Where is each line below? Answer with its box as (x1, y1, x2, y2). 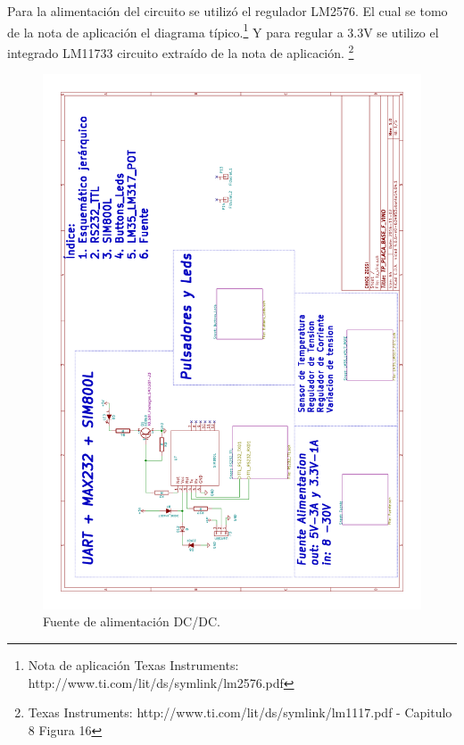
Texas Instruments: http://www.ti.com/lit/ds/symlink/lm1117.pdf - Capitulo (28, 703, 452, 722)
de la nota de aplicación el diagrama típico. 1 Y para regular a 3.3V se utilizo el (7, 20, 439, 41)
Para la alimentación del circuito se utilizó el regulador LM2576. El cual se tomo (7, 2, 448, 20)
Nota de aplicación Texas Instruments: (28, 655, 239, 674)
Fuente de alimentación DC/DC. (43, 612, 220, 631)
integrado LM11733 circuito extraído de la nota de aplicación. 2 (7, 40, 354, 62)
